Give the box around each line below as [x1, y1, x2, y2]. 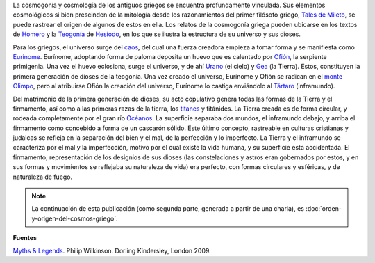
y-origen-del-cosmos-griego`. [31, 214, 118, 223]
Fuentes [12, 234, 37, 242]
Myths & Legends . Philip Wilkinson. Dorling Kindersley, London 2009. [12, 246, 211, 255]
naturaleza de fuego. [12, 173, 73, 181]
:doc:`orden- [306, 205, 342, 213]
